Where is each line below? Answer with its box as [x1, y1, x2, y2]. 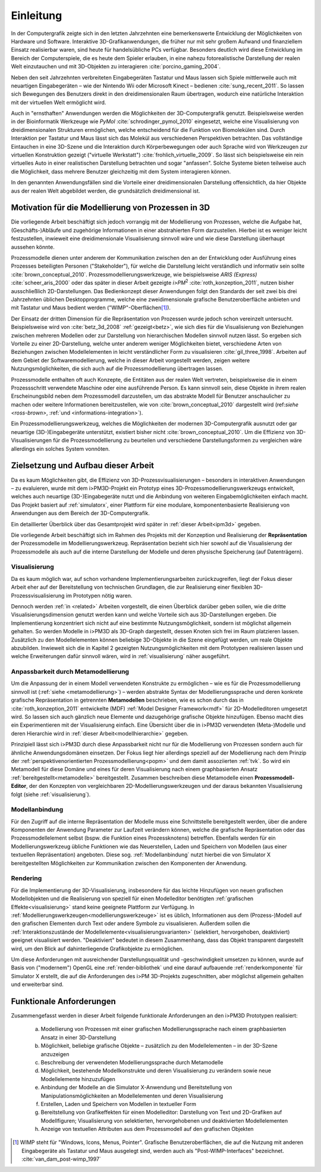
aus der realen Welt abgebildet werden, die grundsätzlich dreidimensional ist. [11, 187, 200, 194]
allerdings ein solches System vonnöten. [11, 445, 110, 452]
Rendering [11, 874, 42, 882]
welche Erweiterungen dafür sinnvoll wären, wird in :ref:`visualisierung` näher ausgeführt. [11, 653, 230, 660]
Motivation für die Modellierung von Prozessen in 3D [11, 203, 210, 213]
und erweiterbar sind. [11, 981, 64, 988]
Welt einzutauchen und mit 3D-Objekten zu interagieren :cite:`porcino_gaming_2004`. [11, 63, 221, 70]
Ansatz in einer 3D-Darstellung [40, 1033, 117, 1041]
